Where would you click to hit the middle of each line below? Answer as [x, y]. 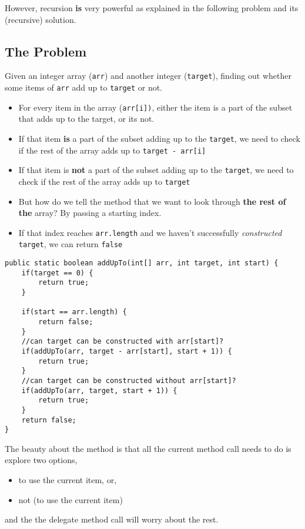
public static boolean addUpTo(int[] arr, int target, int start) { [142, 263]
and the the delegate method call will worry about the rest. [112, 519]
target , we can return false [71, 244]
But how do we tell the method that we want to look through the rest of [152, 201]
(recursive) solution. [41, 19]
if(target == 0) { [57, 273]
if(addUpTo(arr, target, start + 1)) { [99, 390]
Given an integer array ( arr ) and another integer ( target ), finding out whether [148, 76]
